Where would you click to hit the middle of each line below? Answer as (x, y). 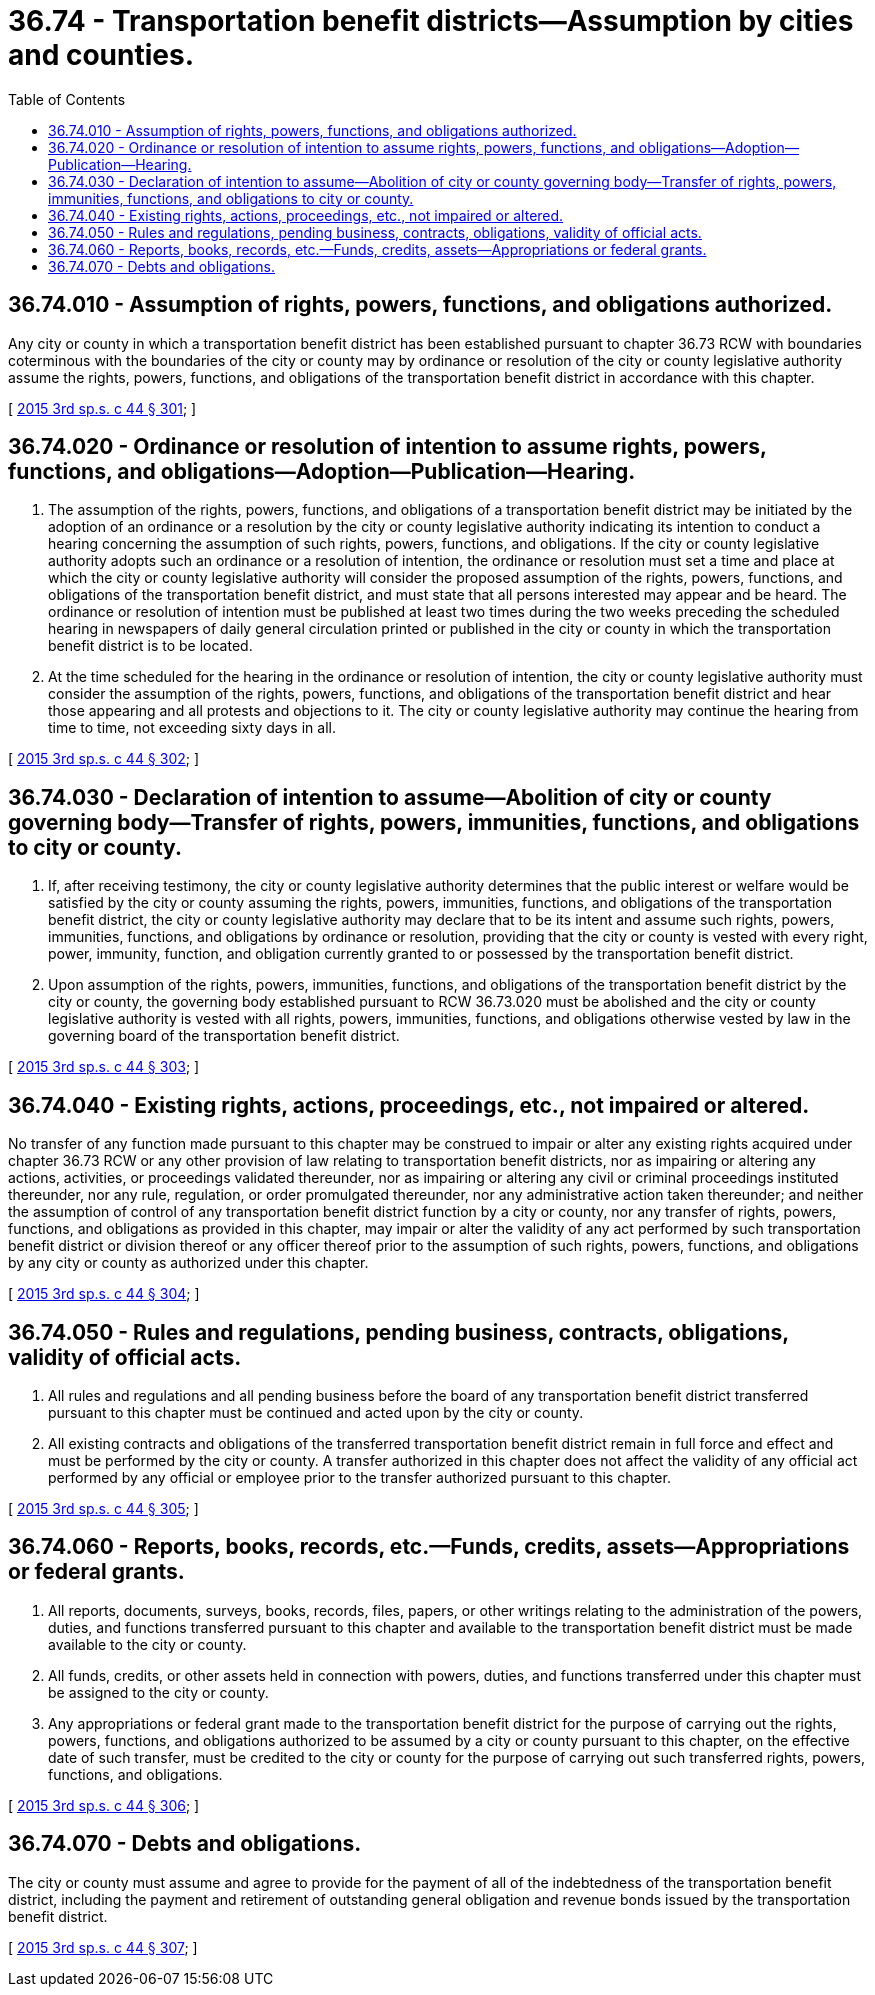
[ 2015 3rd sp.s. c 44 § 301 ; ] (102, 408)
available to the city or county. (147, 1644)
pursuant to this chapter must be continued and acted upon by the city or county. (316, 1412)
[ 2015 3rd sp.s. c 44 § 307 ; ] (103, 1947)
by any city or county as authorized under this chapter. (188, 1263)
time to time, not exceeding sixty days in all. (192, 728)
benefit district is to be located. (150, 646)
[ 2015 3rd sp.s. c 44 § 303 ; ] (104, 1067)
